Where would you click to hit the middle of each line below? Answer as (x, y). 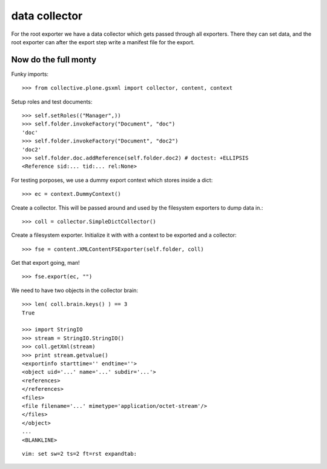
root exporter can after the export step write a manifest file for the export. (103, 42)
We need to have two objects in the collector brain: (75, 290)
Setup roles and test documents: (52, 101)
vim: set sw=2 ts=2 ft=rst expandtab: (80, 454)
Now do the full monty (54, 60)
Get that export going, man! (45, 263)
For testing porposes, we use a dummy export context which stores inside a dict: (112, 180)
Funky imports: (30, 74)
